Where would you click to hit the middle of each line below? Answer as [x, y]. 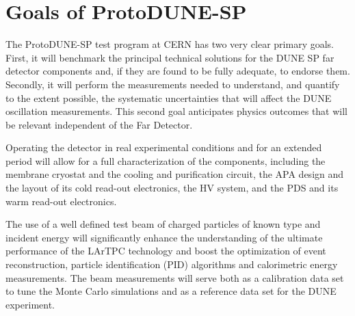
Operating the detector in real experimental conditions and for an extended [164, 147]
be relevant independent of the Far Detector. [99, 124]
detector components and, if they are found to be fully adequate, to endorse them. [178, 71]
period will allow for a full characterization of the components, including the [166, 160]
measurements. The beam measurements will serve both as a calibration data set [175, 277]
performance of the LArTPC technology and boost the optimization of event [166, 251]
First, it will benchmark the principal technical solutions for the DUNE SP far [170, 57]
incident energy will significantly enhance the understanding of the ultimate [164, 237]
